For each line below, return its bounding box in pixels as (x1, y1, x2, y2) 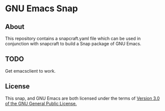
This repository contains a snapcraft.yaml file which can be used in (5, 35, 141, 41)
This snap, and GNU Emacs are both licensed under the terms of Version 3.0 (5, 95, 160, 101)
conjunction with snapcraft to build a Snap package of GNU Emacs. (5, 41, 141, 47)
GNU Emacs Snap (5, 3, 78, 14)
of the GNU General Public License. (5, 100, 77, 106)
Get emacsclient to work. (5, 68, 56, 74)
